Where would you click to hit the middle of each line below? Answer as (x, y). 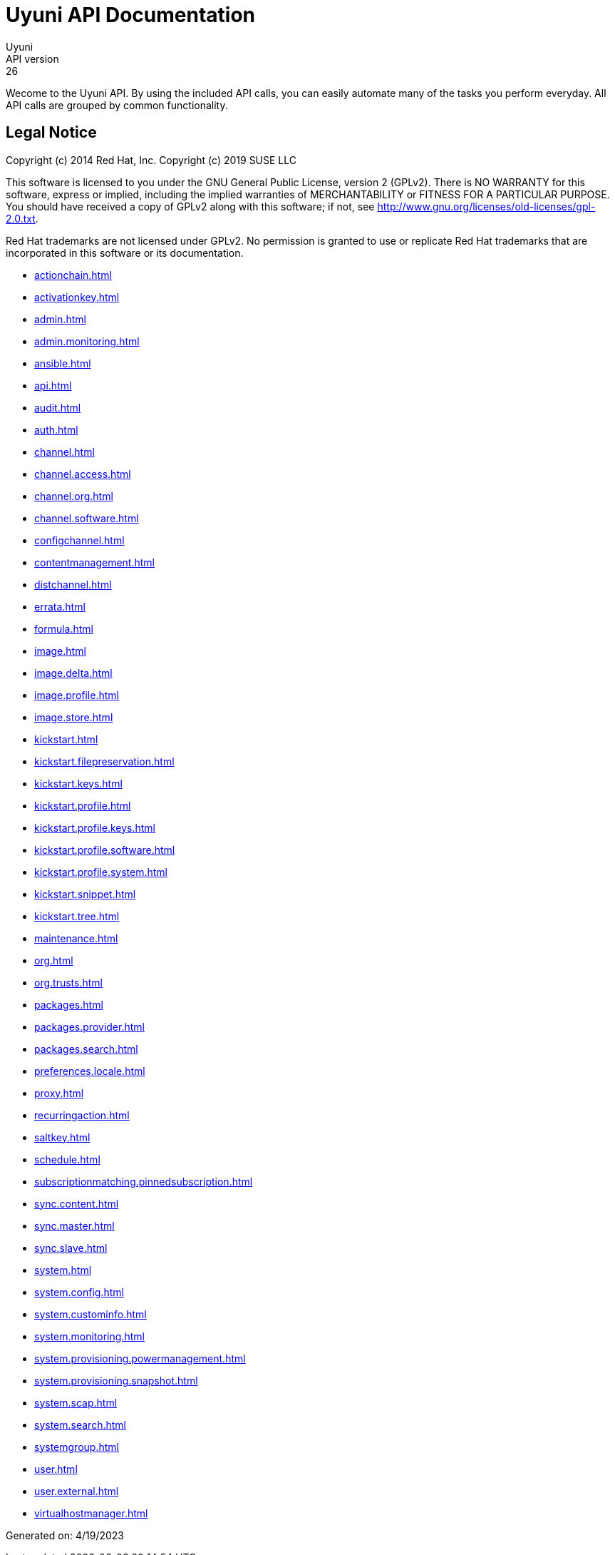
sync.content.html (77, 1203)
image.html (60, 651)
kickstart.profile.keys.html (95, 827)
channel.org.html (74, 496)
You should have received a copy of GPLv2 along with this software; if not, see (190, 206)
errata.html (60, 606)
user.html (56, 1469)
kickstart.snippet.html (85, 894)
